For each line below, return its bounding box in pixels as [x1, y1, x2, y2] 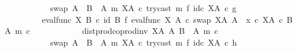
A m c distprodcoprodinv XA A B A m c [4, 25, 218, 37]
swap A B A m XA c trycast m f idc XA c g [50, 2, 237, 13]
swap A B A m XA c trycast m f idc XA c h [50, 36, 237, 48]
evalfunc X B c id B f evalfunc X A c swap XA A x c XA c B [41, 13, 293, 25]
